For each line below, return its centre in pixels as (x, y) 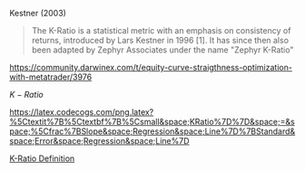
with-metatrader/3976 (51, 77)
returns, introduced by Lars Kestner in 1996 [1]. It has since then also (160, 40)
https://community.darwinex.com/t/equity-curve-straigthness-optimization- (151, 67)
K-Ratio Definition (42, 158)
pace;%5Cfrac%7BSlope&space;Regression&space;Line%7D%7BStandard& (152, 131)
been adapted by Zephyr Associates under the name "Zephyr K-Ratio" (162, 50)
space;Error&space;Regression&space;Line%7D (99, 141)
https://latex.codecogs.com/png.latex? (82, 112)
